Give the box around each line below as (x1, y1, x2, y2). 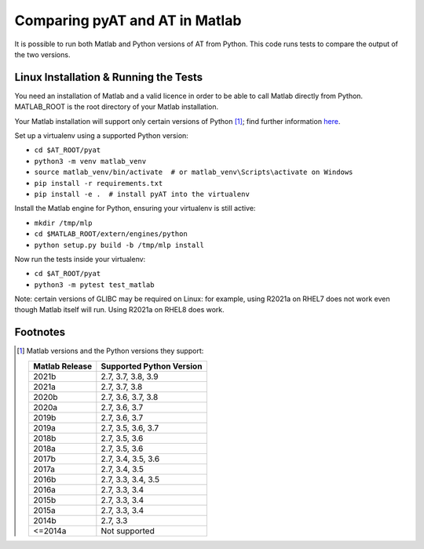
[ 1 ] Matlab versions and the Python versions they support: (16, 346, 204, 356)
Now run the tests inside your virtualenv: (14, 254, 146, 264)
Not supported (101, 525, 155, 536)
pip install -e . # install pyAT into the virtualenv (34, 189, 250, 198)
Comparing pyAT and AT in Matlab (14, 12, 242, 29)
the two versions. (14, 49, 71, 59)
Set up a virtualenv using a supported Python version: (14, 131, 188, 140)
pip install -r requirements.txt (34, 179, 163, 187)
